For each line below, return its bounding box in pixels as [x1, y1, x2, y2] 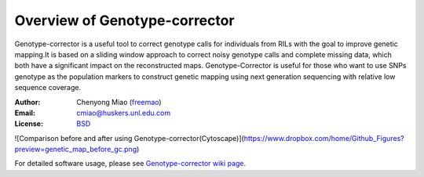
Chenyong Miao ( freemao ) [76, 97, 162, 107]
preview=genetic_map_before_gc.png [14, 145, 137, 154]
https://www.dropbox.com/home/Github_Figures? [243, 133, 404, 143]
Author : [14, 97, 41, 107]
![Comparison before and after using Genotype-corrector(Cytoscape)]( [14, 133, 245, 143]
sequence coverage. [14, 83, 82, 92]
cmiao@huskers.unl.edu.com [76, 108, 171, 117]
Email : [14, 108, 35, 117]
